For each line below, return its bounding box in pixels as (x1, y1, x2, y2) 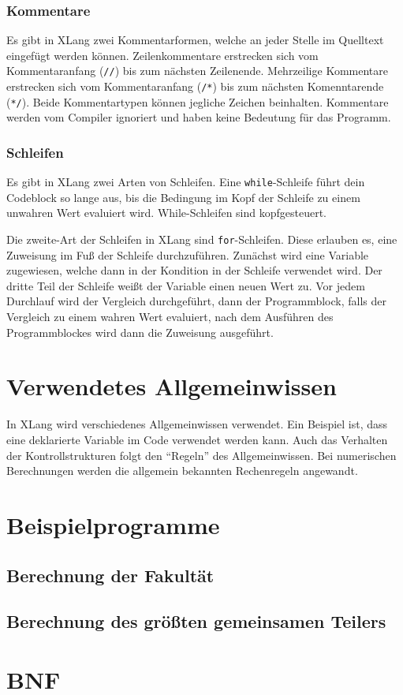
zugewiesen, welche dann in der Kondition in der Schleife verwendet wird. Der (6, 262, 382, 278)
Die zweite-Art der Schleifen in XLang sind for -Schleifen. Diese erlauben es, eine (6, 231, 397, 248)
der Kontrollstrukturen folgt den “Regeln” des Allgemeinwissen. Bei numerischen (6, 447, 397, 463)
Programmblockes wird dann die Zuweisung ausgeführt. (6, 323, 274, 340)
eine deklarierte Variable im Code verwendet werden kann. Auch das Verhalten (6, 431, 388, 447)
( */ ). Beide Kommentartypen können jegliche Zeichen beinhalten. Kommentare (6, 93, 389, 110)
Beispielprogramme (6, 508, 220, 540)
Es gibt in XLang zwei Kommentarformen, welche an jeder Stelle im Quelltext (6, 32, 384, 48)
